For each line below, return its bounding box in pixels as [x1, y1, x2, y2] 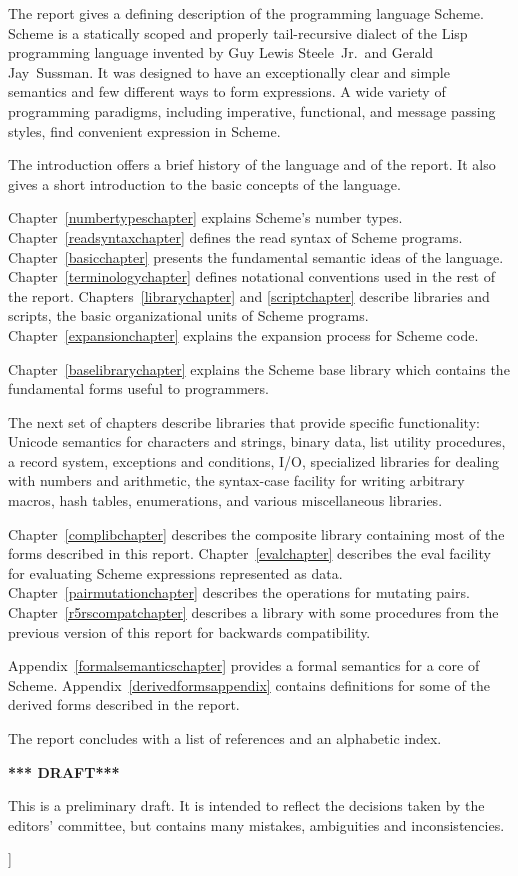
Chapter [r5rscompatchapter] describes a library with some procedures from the [8, 602, 499, 623]
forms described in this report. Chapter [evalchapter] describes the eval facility [8, 543, 491, 564]
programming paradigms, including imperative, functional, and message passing [8, 100, 496, 121]
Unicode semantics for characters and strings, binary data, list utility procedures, [8, 431, 506, 452]
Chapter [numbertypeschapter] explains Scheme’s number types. [8, 207, 403, 228]
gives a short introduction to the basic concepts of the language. [8, 173, 401, 194]
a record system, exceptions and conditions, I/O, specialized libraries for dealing [8, 450, 500, 471]
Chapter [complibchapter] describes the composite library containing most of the [8, 523, 505, 544]
